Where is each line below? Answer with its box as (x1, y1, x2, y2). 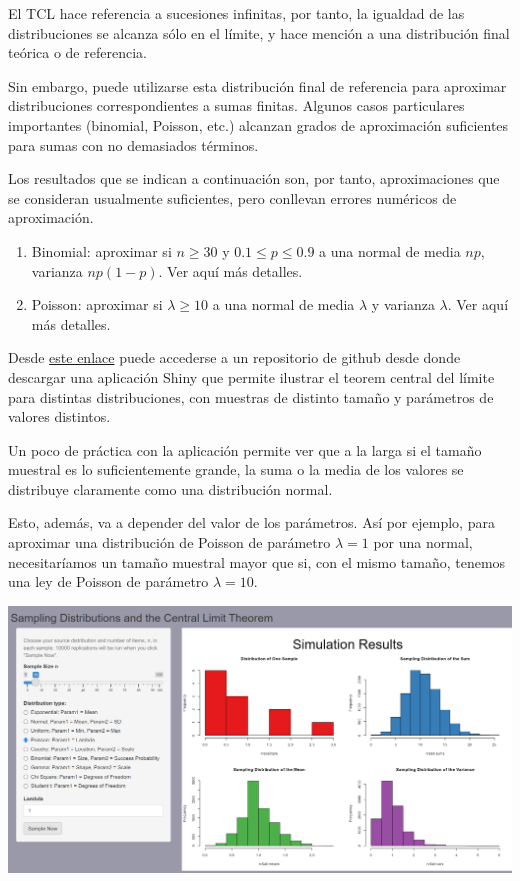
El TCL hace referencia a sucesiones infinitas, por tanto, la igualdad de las (8, 3, 465, 23)
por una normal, (373, 532, 473, 553)
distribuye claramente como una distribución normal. (8, 478, 333, 499)
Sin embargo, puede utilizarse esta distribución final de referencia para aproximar (8, 75, 507, 96)
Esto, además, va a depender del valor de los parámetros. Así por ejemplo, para (8, 512, 495, 533)
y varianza (371, 294, 435, 315)
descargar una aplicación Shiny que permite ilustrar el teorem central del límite (8, 366, 495, 387)
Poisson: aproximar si (31, 294, 163, 315)
